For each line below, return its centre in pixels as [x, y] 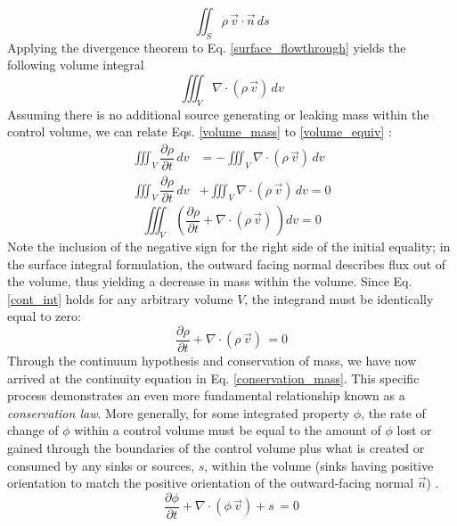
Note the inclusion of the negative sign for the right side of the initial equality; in [229, 246]
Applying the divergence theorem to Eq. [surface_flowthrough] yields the [207, 47]
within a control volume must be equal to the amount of [228, 430]
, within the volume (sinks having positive [319, 465]
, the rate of [393, 412]
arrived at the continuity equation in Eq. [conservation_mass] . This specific [213, 378]
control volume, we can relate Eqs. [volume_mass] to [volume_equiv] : [200, 131]
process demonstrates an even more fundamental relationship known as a [206, 395]
